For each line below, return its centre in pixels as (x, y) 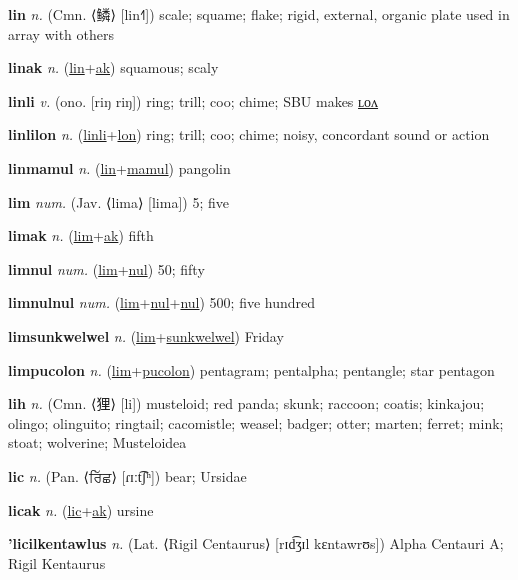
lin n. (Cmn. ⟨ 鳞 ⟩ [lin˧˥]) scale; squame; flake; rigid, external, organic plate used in (259, 14)
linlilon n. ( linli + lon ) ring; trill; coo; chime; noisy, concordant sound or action (249, 134)
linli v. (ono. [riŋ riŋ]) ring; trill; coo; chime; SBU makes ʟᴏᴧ (193, 100)
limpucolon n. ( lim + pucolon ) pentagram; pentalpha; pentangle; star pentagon (251, 369)
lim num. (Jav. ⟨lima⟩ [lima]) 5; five (118, 201)
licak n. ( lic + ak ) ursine (81, 509)
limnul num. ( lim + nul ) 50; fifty (106, 268)
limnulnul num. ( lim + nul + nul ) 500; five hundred (162, 302)
